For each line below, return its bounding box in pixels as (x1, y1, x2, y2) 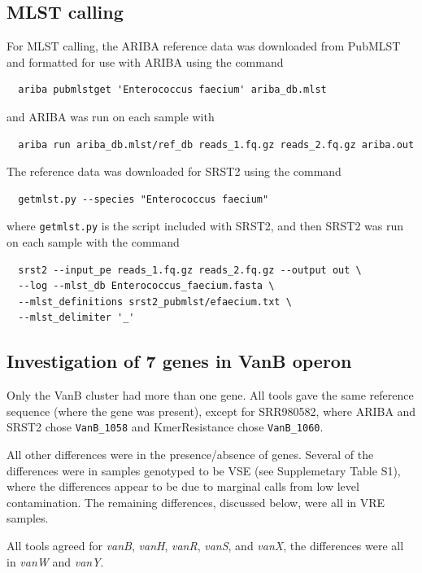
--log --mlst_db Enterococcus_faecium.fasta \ (18, 280, 275, 292)
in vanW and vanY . (7, 553, 104, 570)
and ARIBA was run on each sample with (7, 107, 215, 125)
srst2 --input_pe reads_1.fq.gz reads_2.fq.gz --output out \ (18, 264, 362, 276)
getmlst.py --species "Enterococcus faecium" (18, 193, 269, 205)
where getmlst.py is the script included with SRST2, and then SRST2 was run (7, 217, 404, 234)
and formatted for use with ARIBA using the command (7, 53, 284, 70)
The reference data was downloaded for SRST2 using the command (7, 163, 342, 180)
